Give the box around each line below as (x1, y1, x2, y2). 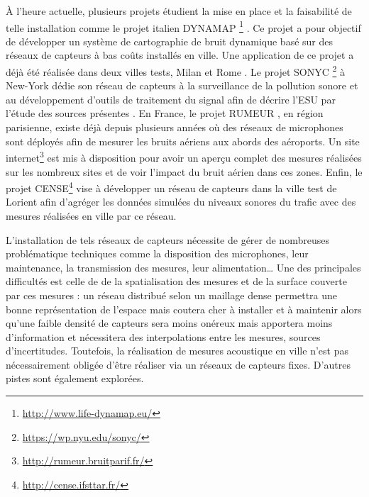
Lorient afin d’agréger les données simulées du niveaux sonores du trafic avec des (6, 194, 356, 209)
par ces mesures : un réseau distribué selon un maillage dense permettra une (6, 287, 338, 302)
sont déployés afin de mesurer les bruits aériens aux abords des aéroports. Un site (6, 133, 360, 148)
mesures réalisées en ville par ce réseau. (6, 208, 177, 223)
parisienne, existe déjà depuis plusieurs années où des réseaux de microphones (6, 120, 343, 135)
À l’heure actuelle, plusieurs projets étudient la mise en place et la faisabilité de (6, 4, 352, 18)
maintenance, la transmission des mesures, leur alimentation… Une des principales (6, 259, 361, 274)
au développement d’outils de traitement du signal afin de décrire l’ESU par (6, 91, 336, 106)
